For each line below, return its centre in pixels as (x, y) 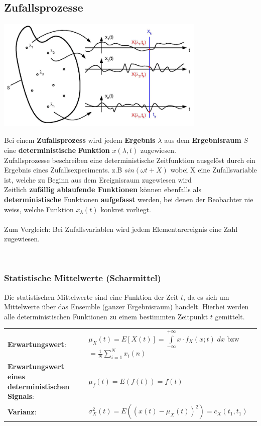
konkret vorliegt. (126, 209)
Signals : (21, 396)
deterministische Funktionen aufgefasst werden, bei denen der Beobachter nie (129, 199)
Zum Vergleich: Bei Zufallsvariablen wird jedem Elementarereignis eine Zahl (121, 229)
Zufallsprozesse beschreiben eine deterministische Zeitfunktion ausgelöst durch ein (130, 160)
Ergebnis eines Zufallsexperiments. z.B (63, 170)
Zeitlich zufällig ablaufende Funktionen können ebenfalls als (103, 189)
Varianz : (22, 411)
